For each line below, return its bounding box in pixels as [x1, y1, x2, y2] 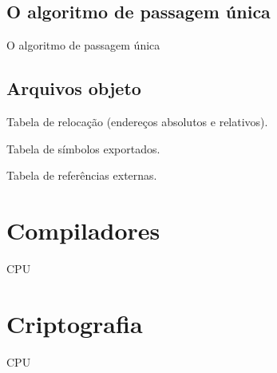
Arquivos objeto [6, 76, 141, 101]
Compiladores [6, 213, 160, 246]
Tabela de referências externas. [6, 167, 157, 184]
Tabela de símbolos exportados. [6, 140, 160, 157]
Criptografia [6, 307, 143, 339]
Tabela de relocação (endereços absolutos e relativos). [6, 113, 268, 129]
